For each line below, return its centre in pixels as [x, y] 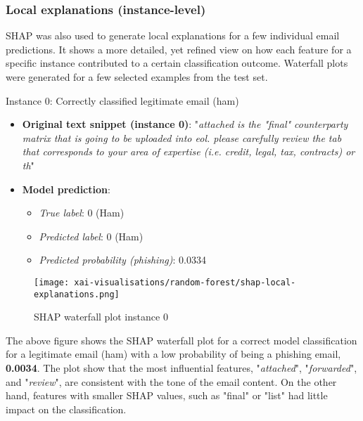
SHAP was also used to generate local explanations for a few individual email [173, 35]
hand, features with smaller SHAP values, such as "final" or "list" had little [167, 395]
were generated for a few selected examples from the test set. [137, 77]
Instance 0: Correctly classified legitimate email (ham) [122, 100]
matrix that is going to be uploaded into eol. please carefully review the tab [182, 137]
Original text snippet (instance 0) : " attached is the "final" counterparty [185, 124]
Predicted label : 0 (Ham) [91, 236]
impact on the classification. [66, 409]
